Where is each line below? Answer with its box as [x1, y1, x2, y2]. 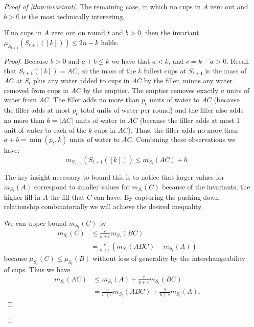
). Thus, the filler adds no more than [128, 124, 238, 135]
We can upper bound [4, 217, 67, 228]
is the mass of [205, 65, 247, 75]
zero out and [210, 1, 248, 11]
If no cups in [4, 27, 42, 38]
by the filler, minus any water [144, 75, 232, 86]
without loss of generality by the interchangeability [92, 253, 246, 263]
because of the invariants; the [162, 181, 250, 191]
